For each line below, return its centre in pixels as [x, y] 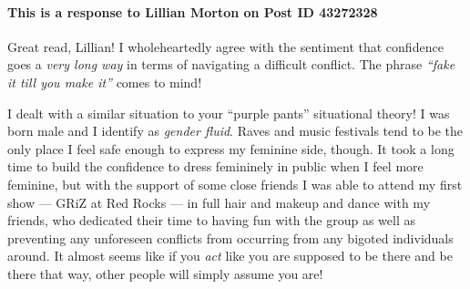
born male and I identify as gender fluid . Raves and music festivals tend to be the [235, 131]
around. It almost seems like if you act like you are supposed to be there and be [230, 256]
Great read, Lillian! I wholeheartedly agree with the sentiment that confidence [225, 46]
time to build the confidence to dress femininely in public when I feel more [215, 166]
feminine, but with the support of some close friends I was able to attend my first [235, 184]
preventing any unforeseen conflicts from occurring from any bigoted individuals [230, 237]
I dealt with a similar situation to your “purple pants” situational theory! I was [229, 113]
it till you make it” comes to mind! [105, 82]
